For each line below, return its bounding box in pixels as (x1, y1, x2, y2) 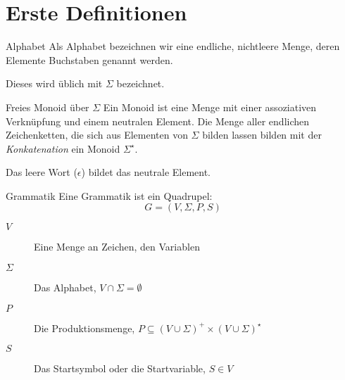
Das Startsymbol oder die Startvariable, (34, 361, 206, 376)
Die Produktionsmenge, (34, 320, 135, 335)
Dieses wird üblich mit (6, 76, 103, 91)
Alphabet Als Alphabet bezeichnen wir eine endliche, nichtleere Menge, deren (6, 39, 340, 53)
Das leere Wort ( (6, 165, 77, 179)
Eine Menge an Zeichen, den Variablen (34, 239, 200, 254)
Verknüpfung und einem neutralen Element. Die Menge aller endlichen (6, 113, 310, 128)
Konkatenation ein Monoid (6, 141, 120, 156)
